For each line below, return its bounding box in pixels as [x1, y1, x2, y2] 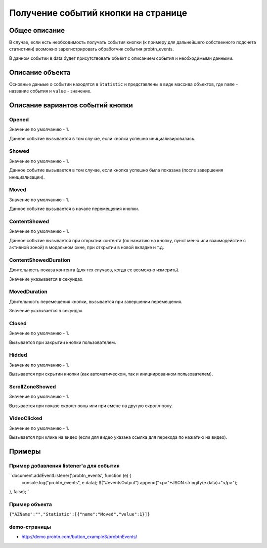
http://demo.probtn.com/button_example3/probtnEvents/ [21, 534, 137, 540]
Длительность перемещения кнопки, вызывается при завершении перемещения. [9, 298, 182, 304]
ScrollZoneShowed [9, 383, 56, 390]
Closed [9, 320, 27, 327]
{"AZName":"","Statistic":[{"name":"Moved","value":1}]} [9, 511, 150, 517]
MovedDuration [9, 288, 48, 295]
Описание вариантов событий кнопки [9, 101, 133, 109]
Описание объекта [9, 68, 71, 77]
